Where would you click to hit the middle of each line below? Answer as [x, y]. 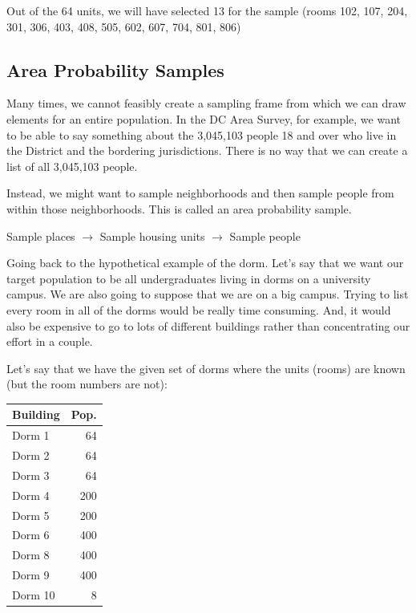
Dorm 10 [34, 594]
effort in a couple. [50, 341]
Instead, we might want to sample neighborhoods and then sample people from [200, 193]
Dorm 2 [31, 455]
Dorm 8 [31, 555]
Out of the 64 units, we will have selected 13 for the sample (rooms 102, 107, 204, [207, 10]
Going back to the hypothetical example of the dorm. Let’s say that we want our [205, 263]
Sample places [41, 235]
